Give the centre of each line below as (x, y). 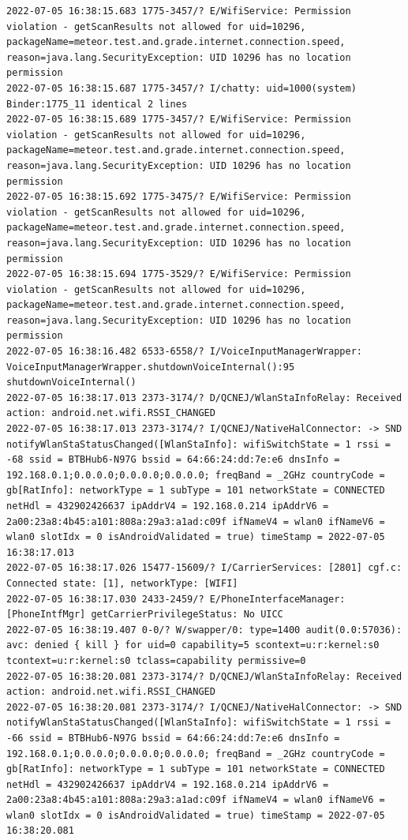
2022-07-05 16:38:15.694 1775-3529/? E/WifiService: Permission (179, 274)
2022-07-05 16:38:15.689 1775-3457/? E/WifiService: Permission (179, 120)
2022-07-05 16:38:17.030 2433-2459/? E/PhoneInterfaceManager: (176, 599)
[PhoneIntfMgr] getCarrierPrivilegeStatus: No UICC (145, 615)
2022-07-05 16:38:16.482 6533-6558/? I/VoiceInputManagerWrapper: (185, 352)
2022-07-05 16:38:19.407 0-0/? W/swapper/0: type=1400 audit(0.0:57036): (204, 630)
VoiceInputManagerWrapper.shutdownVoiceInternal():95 (151, 367)
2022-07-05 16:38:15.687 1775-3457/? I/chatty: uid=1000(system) (182, 88)
